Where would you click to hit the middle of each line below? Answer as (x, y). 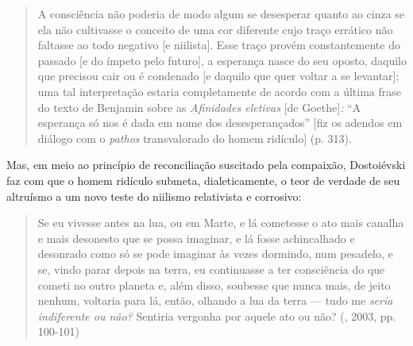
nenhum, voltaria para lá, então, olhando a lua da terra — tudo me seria (215, 300)
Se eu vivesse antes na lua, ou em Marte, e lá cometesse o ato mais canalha (221, 223)
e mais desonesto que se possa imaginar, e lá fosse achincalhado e (196, 238)
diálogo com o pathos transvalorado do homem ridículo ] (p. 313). (195, 138)
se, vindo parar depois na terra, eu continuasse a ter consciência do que (211, 269)
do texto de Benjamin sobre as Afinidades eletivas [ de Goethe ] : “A (199, 107)
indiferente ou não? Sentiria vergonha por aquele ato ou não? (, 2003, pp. (217, 315)
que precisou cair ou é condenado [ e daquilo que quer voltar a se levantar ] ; (218, 76)
